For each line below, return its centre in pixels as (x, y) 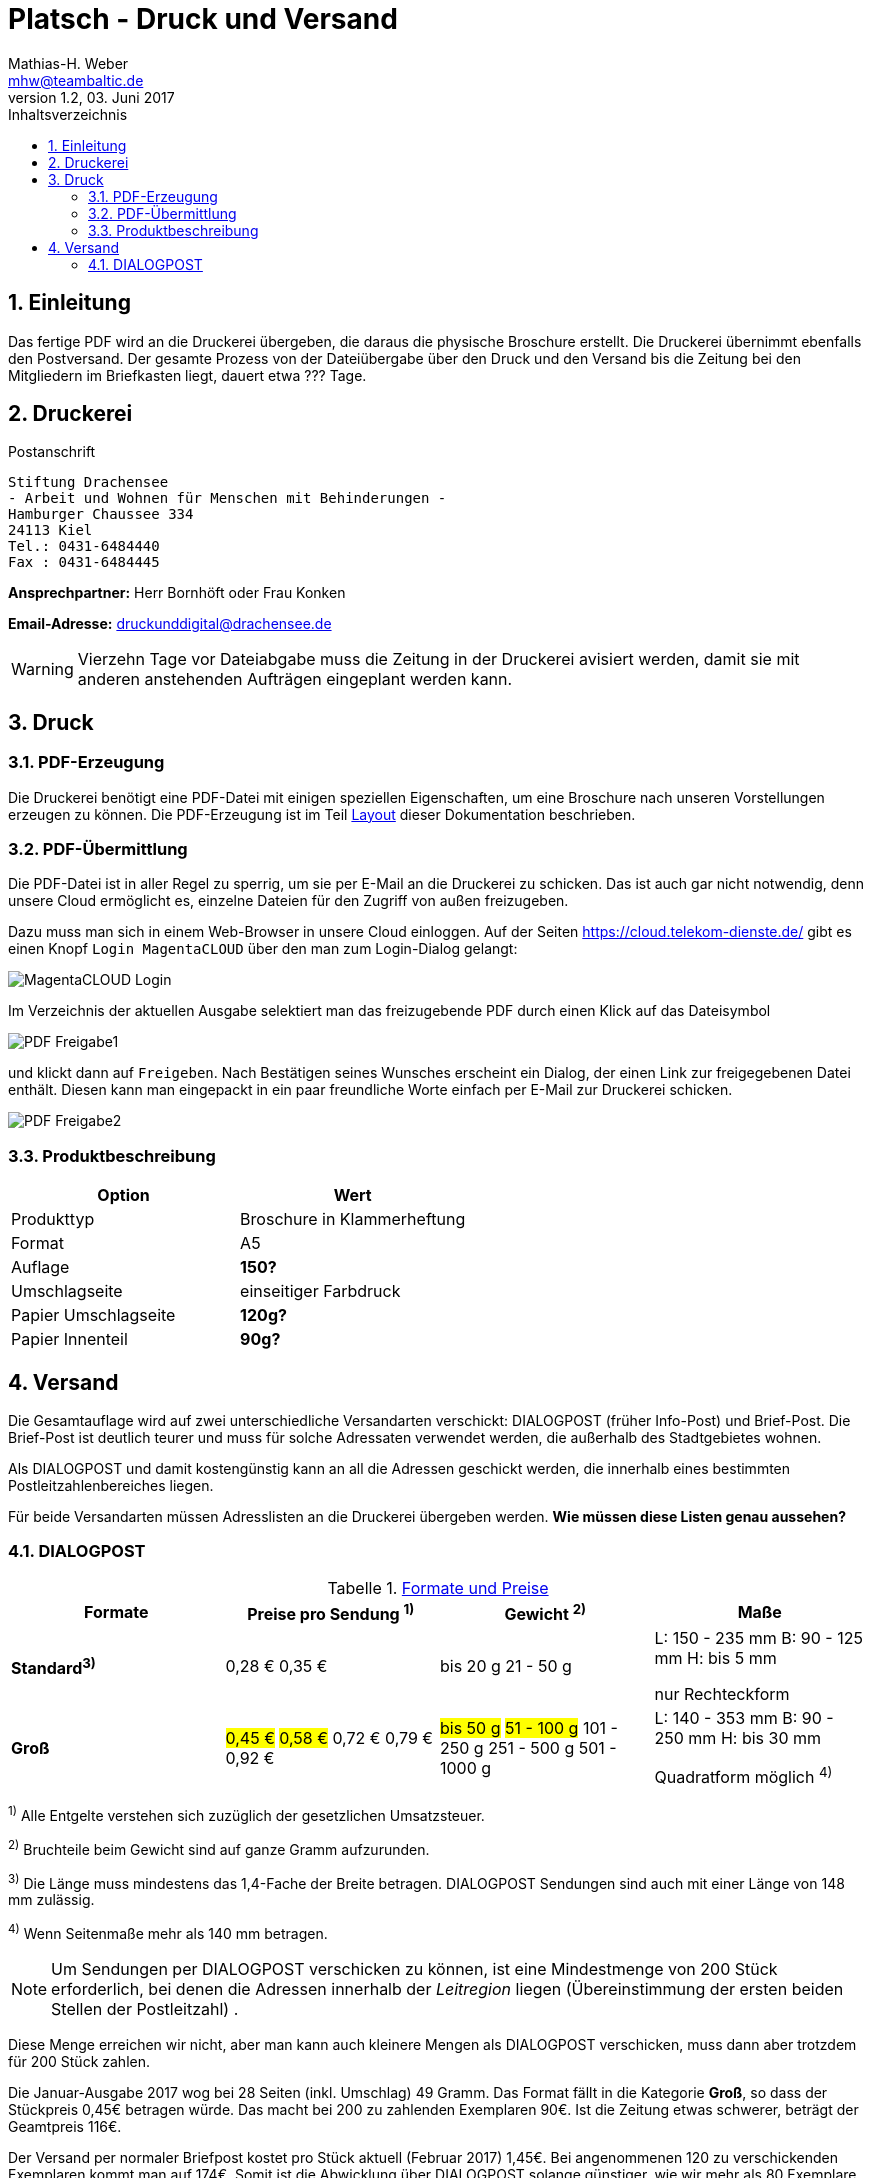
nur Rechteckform (722, 1694)
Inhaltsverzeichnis (68, 114)
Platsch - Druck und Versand (203, 19)
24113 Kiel (50, 530)
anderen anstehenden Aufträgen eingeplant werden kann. (295, 679)
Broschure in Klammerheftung (353, 1219)
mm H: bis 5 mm (715, 1658)
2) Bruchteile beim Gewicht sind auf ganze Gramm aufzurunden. (219, 1848)
